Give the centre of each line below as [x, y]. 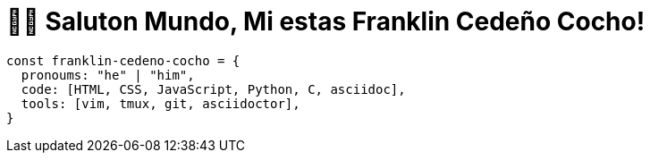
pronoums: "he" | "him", [108, 75]
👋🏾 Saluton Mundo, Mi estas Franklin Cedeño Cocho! [326, 21]
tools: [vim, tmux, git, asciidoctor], [160, 103]
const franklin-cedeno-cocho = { [123, 60]
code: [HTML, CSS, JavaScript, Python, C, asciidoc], [213, 89]
